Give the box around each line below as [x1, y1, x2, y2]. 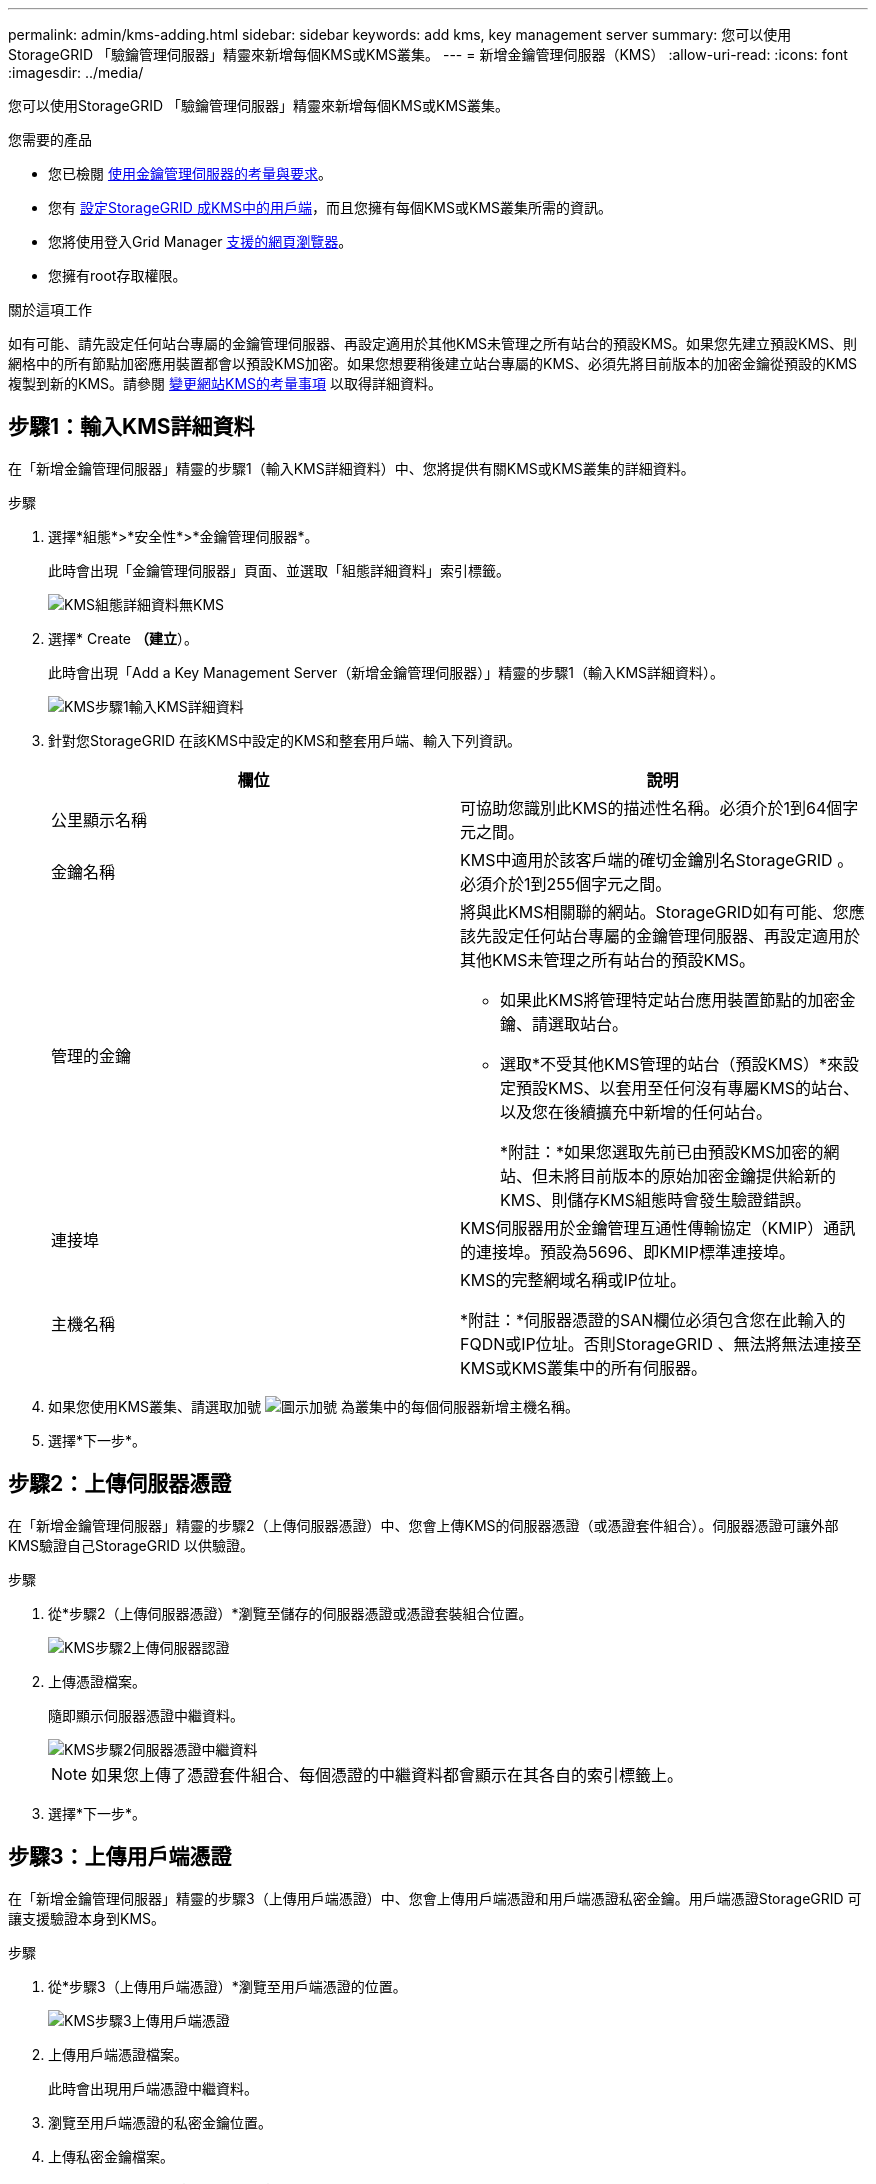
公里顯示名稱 [51, 809, 148, 830]
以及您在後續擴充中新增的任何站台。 [500, 1101, 773, 1122]
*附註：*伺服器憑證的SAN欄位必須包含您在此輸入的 [460, 1309, 846, 1330]
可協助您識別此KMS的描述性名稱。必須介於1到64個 [460, 797, 843, 818]
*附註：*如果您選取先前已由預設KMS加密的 [500, 1141, 824, 1162]
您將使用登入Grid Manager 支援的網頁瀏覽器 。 [48, 233, 353, 250]
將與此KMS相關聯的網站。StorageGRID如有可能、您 [460, 901, 849, 922]
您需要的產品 [8, 131, 92, 148]
